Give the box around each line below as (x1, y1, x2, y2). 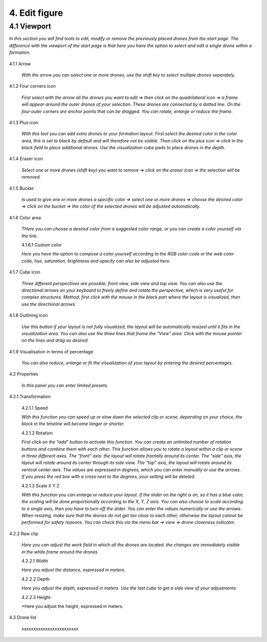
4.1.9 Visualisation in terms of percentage (9, 348, 93, 354)
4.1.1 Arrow (9, 61, 31, 67)
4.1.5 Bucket (9, 185, 34, 191)
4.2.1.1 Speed (21, 405, 48, 411)
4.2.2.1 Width (21, 558, 48, 564)
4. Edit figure (9, 7, 63, 18)
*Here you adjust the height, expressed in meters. (21, 603, 124, 609)
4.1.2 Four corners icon (9, 83, 56, 89)
